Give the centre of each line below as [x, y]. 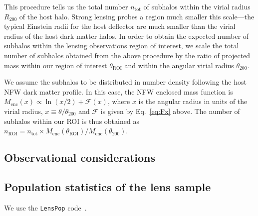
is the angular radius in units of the [193, 101]
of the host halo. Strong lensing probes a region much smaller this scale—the [137, 16]
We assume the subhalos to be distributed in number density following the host [125, 82]
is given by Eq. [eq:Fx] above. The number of [170, 111]
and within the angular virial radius [179, 65]
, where [119, 101]
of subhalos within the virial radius [197, 6]
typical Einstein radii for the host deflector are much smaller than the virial [120, 26]
